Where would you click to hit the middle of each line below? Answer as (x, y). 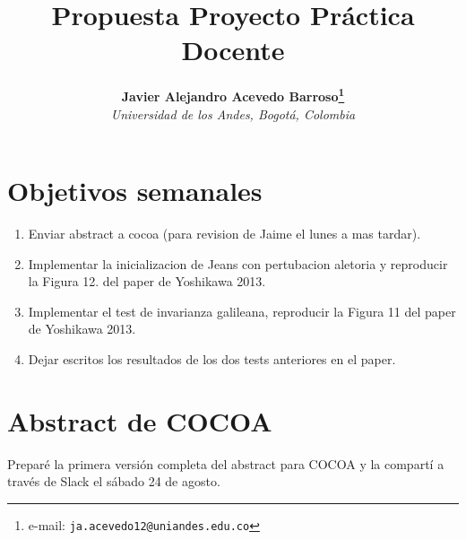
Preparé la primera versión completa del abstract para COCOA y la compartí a (226, 463)
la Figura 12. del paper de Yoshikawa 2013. (147, 281)
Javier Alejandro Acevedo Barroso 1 (233, 95)
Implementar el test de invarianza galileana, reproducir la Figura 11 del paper (242, 311)
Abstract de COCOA (140, 420)
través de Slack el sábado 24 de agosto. (114, 481)
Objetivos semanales (135, 191)
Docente (233, 50)
